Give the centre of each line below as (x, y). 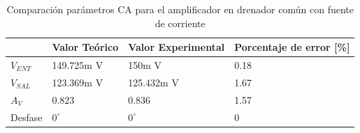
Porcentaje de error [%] (292, 47)
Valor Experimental (177, 47)
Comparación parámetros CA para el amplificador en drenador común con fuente (180, 9)
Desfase (27, 117)
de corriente (180, 23)
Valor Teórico (85, 47)
